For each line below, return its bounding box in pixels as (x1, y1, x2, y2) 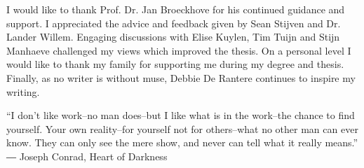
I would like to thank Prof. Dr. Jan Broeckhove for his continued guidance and (6, 2, 345, 16)
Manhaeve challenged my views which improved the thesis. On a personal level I (6, 43, 351, 57)
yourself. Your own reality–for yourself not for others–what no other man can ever (6, 121, 358, 136)
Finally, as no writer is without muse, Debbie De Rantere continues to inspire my (6, 70, 356, 85)
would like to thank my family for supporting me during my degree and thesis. (6, 57, 344, 71)
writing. (6, 84, 40, 99)
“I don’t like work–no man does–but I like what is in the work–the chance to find (6, 108, 355, 122)
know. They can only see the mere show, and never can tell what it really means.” (6, 135, 358, 150)
